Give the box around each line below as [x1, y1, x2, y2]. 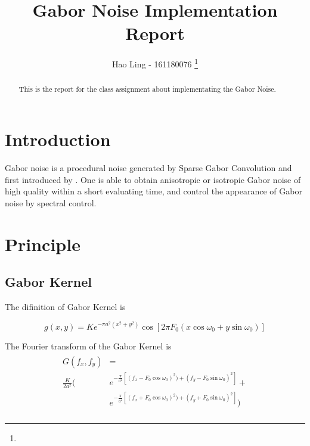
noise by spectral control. [5, 196, 97, 209]
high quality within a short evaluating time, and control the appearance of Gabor [5, 185, 302, 197]
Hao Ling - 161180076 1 [111, 56, 199, 70]
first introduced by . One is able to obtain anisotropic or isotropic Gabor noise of [5, 173, 301, 185]
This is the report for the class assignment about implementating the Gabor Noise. [18, 84, 276, 94]
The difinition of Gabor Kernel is [5, 300, 126, 312]
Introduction [5, 127, 111, 151]
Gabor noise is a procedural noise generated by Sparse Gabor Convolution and [5, 161, 292, 174]
